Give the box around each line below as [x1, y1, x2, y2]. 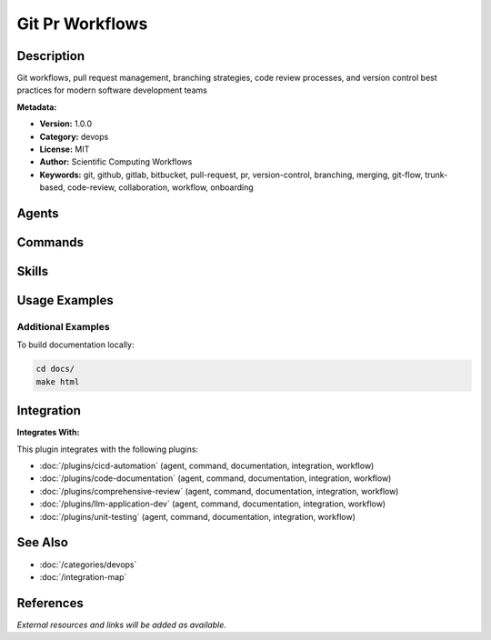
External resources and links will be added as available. [16, 619, 227, 630]
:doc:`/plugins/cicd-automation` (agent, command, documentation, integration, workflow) [39, 460, 375, 472]
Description [16, 48, 85, 64]
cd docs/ [35, 364, 75, 375]
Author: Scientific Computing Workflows [39, 156, 193, 167]
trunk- [424, 169, 448, 180]
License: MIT [39, 144, 90, 155]
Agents [16, 205, 59, 221]
